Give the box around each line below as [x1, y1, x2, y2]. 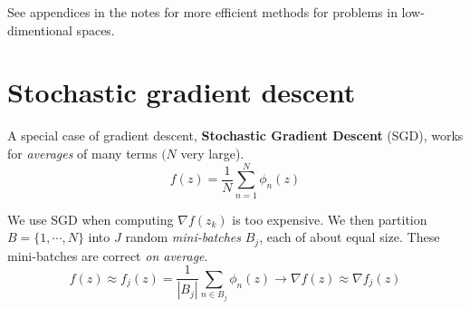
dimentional [7, 20, 72, 39]
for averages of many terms [7, 143, 158, 162]
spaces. [76, 20, 115, 39]
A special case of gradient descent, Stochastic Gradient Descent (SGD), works [7, 126, 464, 145]
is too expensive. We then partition [232, 209, 427, 228]
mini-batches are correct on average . [7, 246, 208, 265]
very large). [180, 143, 245, 162]
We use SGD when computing [7, 209, 174, 228]
